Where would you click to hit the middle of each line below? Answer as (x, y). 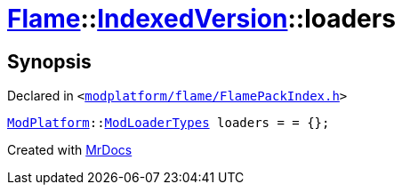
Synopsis (49, 61)
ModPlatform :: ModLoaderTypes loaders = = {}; (169, 123)
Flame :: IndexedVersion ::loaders (201, 19)
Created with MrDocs (70, 150)
